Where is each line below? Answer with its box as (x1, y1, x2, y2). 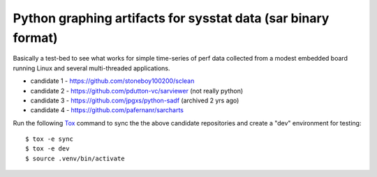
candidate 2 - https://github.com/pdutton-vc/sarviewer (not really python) (30, 86, 244, 95)
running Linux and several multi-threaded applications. (13, 63, 170, 72)
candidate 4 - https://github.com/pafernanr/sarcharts (30, 106, 184, 114)
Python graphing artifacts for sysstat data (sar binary (13, 10, 330, 26)
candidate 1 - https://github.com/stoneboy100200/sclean (30, 77, 195, 85)
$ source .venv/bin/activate (25, 154, 125, 162)
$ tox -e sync (25, 135, 73, 143)
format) (13, 30, 58, 45)
